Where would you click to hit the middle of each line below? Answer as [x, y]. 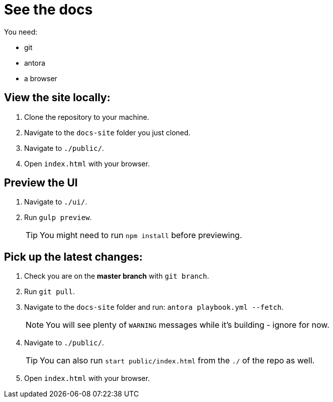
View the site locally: [57, 98]
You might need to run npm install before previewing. [141, 235]
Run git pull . [49, 292]
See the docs [48, 10]
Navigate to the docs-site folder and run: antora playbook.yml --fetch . [154, 307]
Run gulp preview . [58, 218]
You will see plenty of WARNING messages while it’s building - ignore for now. [188, 325]
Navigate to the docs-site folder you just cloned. [107, 132]
